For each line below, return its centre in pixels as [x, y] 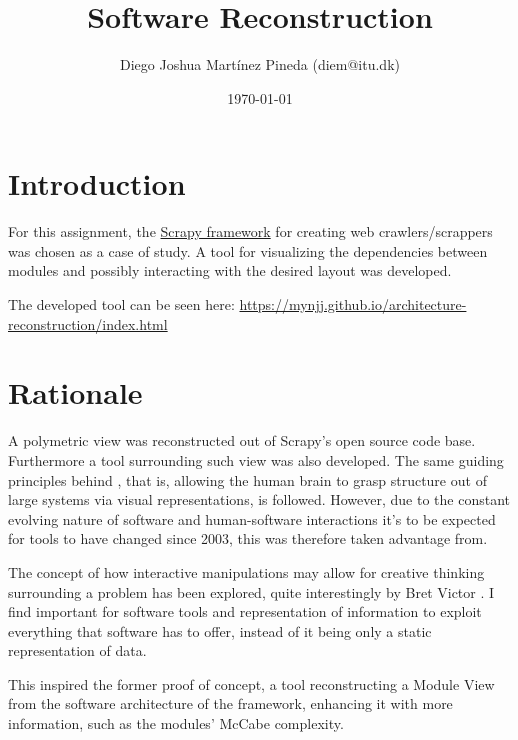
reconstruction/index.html [88, 323]
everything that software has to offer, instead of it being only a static [220, 630]
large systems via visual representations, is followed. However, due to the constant [259, 499]
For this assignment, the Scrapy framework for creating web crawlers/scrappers [250, 231]
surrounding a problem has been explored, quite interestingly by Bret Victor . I [251, 591]
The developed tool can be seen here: [121, 304]
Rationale [75, 392]
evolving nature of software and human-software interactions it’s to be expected [252, 518]
